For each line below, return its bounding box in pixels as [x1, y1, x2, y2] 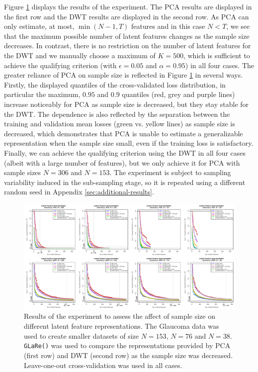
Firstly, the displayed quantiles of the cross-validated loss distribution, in [4, 79, 226, 90]
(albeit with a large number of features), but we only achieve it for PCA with [4, 157, 240, 168]
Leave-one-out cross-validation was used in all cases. [24, 360, 182, 370]
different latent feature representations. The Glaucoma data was [24, 321, 219, 331]
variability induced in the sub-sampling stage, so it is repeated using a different [4, 177, 246, 187]
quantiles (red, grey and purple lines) [122, 89, 235, 99]
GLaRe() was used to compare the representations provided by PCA [24, 340, 231, 351]
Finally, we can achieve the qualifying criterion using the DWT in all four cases [4, 147, 246, 158]
